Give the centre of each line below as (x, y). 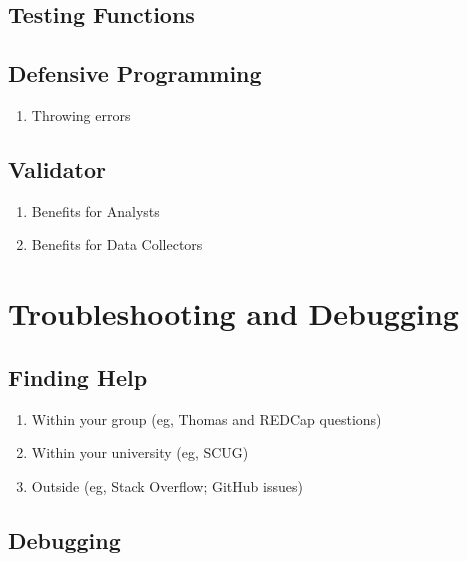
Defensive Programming (135, 73)
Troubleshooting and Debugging (233, 313)
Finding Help (78, 376)
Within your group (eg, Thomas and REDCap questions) (206, 418)
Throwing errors (81, 114)
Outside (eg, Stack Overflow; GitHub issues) (167, 485)
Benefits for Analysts (95, 210)
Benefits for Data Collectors (117, 244)
